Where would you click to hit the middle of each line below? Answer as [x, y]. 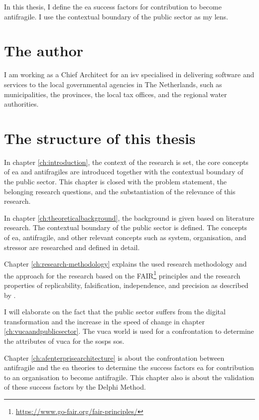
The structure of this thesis [100, 138]
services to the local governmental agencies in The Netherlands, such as [113, 84]
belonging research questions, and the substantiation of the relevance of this [120, 191]
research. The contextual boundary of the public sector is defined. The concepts [126, 227]
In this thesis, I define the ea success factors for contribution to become [113, 6]
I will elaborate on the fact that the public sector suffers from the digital [115, 312]
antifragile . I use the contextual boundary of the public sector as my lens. [116, 16]
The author [44, 51]
